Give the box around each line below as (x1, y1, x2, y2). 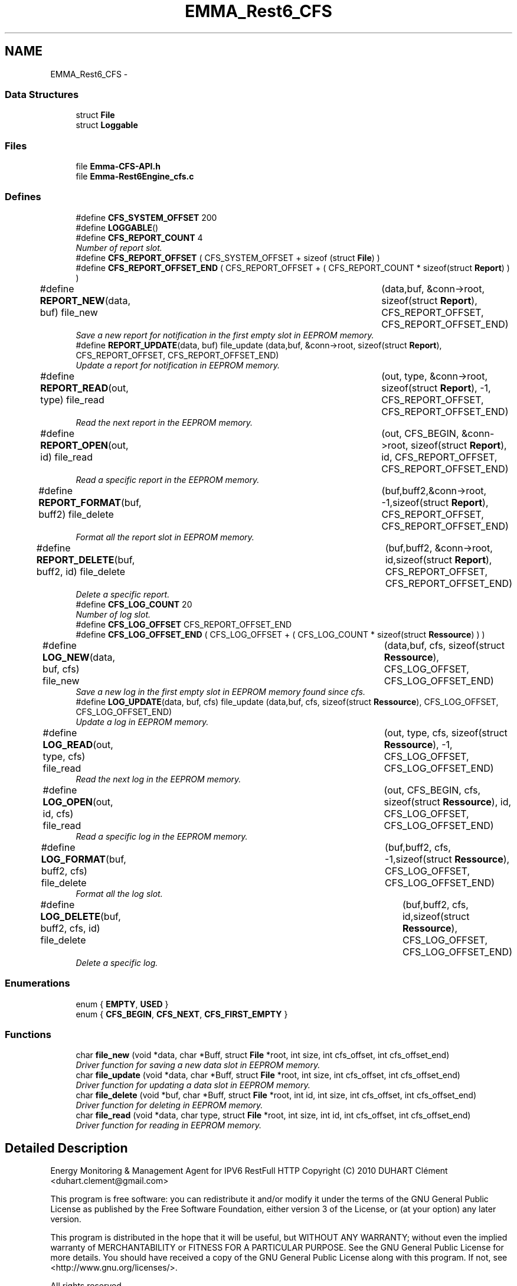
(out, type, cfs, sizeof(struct (384, 726, 508, 739)
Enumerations (5, 977, 70, 990)
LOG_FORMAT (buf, (41, 853, 126, 865)
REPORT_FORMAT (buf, (38, 496, 142, 508)
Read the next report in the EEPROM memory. (76, 417, 253, 427)
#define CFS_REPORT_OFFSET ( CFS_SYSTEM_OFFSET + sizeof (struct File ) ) (76, 252, 380, 263)
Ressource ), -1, (384, 738, 453, 750)
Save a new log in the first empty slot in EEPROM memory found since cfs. (76, 686, 365, 697)
